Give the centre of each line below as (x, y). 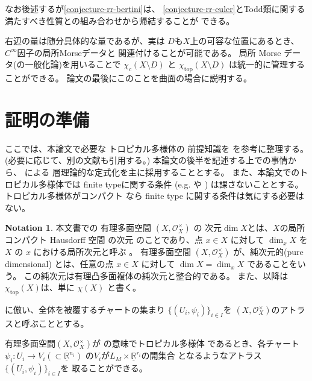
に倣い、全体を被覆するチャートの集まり (85, 310)
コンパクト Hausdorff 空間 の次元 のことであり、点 (104, 240)
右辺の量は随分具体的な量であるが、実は (85, 41)
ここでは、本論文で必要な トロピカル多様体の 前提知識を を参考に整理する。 (157, 148)
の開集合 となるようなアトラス (201, 355)
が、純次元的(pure (268, 252)
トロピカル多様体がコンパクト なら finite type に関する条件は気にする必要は (154, 196)
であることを (272, 264)
